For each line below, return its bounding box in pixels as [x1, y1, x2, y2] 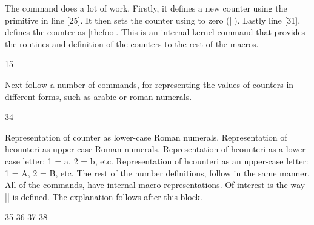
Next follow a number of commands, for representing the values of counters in [5, 78, 294, 90]
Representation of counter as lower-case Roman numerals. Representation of [5, 130, 287, 143]
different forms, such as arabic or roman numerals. [5, 90, 192, 102]
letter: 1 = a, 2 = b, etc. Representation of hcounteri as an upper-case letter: [22, 154, 309, 167]
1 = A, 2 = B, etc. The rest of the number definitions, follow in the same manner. [5, 166, 310, 179]
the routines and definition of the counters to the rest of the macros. [5, 37, 259, 50]
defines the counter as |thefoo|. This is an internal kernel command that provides [5, 25, 306, 38]
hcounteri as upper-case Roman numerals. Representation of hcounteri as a [5, 143, 284, 155]
